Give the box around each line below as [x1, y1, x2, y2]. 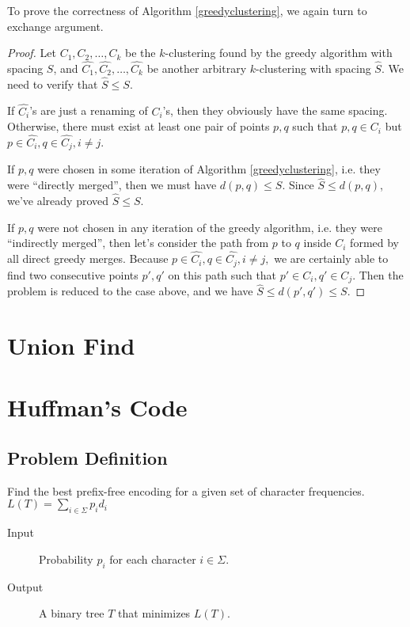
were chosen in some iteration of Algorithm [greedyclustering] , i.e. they [37, 161, 381, 177]
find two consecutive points [7, 266, 139, 283]
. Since [282, 177, 314, 193]
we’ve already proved [7, 192, 109, 209]
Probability [39, 550, 93, 567]
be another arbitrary [146, 60, 247, 76]
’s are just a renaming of [29, 102, 148, 119]
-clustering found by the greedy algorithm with [165, 44, 393, 61]
